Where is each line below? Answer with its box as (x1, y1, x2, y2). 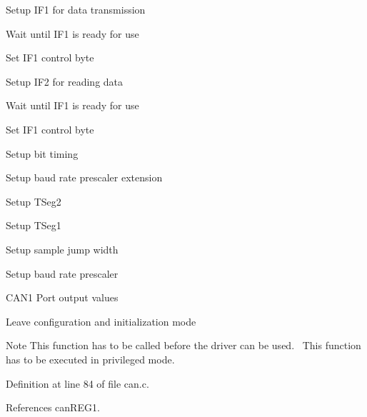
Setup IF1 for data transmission (6, 2, 146, 16)
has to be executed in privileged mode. (6, 351, 175, 366)
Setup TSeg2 (6, 194, 61, 208)
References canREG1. (6, 400, 100, 415)
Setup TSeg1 (6, 218, 61, 233)
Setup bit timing (6, 146, 79, 161)
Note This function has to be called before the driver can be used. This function (6, 338, 361, 353)
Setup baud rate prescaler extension (6, 170, 163, 185)
